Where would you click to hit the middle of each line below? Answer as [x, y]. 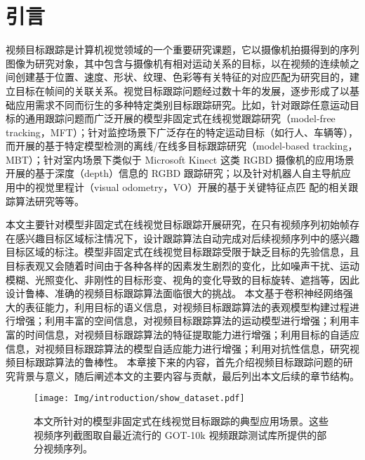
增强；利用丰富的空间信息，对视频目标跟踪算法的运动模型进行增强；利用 [182, 321]
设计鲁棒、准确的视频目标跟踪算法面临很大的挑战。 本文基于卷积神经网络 [174, 293]
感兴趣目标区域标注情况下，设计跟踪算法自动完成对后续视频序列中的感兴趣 [187, 238]
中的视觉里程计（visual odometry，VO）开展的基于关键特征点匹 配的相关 [182, 187]
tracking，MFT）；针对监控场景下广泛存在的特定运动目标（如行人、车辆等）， [182, 132]
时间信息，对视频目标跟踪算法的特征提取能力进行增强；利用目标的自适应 [192, 334]
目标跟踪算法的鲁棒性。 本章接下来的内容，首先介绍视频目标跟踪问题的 [179, 362]
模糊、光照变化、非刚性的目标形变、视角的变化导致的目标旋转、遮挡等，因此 [182, 279]
